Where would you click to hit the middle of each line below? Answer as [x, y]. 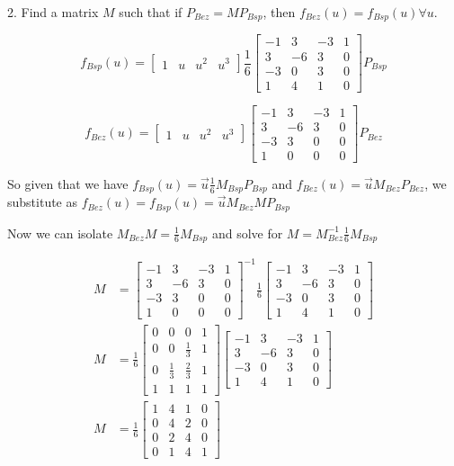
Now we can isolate [60, 233]
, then [279, 12]
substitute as [43, 202]
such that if [151, 12]
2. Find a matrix [53, 12]
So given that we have [68, 183]
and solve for [247, 233]
